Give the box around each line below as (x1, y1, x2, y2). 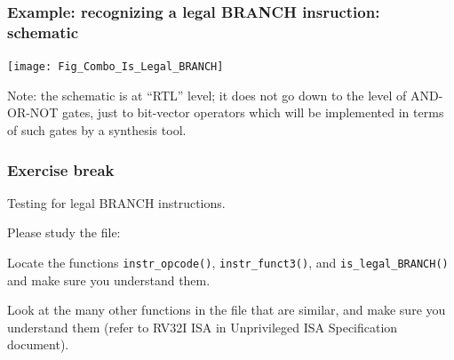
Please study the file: (7, 223, 121, 242)
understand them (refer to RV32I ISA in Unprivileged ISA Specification (7, 317, 398, 336)
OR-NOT (7, 103, 59, 122)
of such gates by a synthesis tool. (7, 120, 187, 139)
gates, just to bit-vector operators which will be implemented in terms (62, 103, 444, 122)
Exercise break (7, 158, 115, 180)
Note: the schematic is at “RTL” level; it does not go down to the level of (7, 85, 407, 104)
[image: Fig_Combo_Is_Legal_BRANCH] (7, 60, 224, 74)
